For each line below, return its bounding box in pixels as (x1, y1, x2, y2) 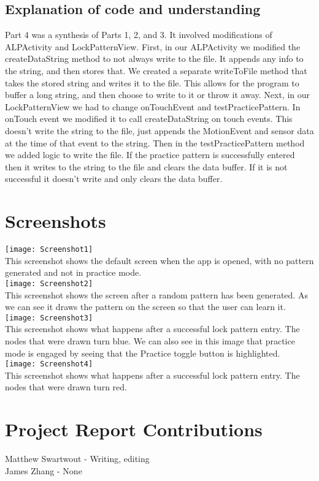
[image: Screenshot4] (5, 360, 93, 369)
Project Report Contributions (5, 417, 263, 442)
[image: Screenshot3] (5, 313, 93, 322)
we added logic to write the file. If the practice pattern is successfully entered (5, 148, 295, 161)
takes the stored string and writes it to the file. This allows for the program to (5, 76, 299, 89)
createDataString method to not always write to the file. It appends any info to (5, 52, 304, 65)
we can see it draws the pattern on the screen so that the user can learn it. (5, 300, 286, 313)
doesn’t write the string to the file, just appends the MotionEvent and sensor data (5, 124, 314, 137)
